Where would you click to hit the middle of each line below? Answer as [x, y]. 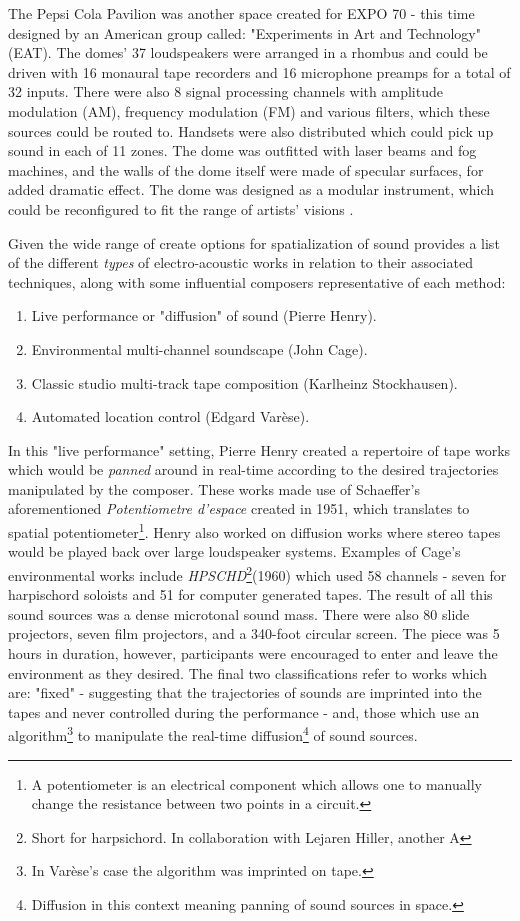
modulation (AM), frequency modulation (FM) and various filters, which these [249, 110]
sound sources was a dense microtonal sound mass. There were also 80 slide [239, 613]
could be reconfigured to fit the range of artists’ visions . [181, 208]
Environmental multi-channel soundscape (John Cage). [199, 348]
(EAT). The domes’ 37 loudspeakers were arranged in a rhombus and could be [248, 52]
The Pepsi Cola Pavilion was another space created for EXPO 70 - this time [241, 13]
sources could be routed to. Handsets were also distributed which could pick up [251, 130]
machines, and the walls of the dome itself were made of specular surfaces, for [246, 169]
